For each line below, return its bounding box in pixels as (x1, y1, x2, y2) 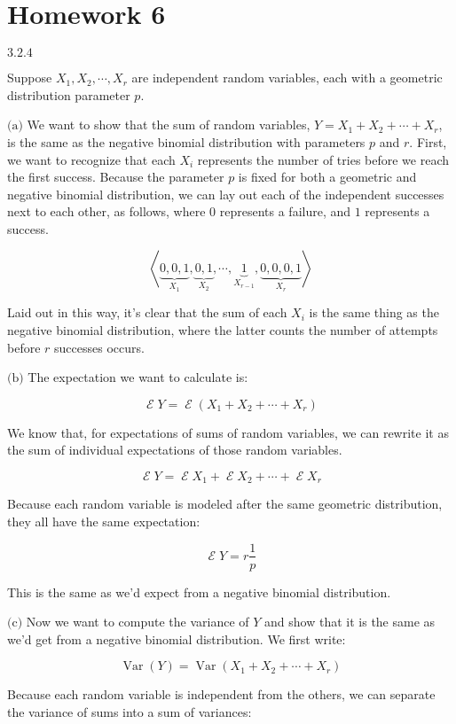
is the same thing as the (309, 303, 439, 322)
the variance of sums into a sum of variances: (7, 702, 252, 720)
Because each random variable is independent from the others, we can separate (7, 685, 436, 704)
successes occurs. (54, 338, 145, 356)
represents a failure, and (219, 202, 351, 221)
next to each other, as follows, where (7, 202, 206, 221)
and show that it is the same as (264, 612, 436, 631)
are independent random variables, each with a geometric (131, 68, 443, 87)
